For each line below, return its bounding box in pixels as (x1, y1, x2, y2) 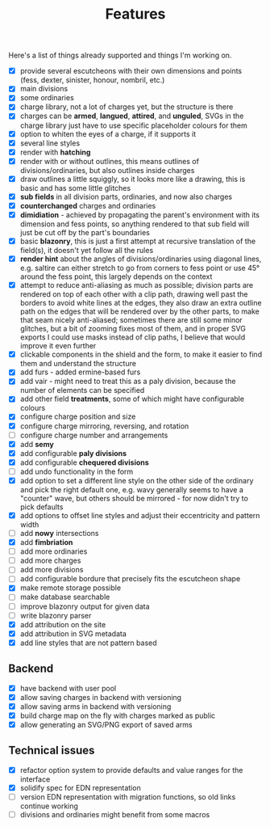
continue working (19, 801, 79, 811)
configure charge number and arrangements (19, 430, 168, 440)
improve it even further (19, 341, 97, 351)
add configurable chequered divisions (19, 458, 149, 467)
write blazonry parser (19, 610, 92, 620)
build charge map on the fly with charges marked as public (19, 711, 216, 720)
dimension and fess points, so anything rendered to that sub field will (19, 219, 250, 229)
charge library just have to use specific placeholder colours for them (19, 120, 247, 130)
